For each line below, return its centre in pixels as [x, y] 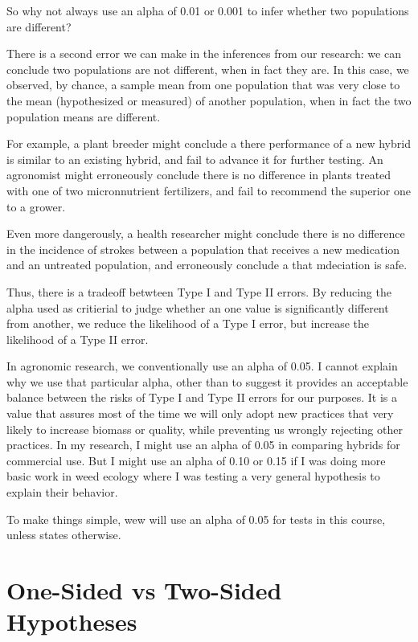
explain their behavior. [62, 492]
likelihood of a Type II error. [78, 339]
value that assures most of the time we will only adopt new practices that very [200, 413]
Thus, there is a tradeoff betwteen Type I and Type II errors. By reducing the [199, 291]
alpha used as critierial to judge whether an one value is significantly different [198, 307]
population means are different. [84, 116]
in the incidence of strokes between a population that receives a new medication [203, 249]
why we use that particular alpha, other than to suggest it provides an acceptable [207, 381]
